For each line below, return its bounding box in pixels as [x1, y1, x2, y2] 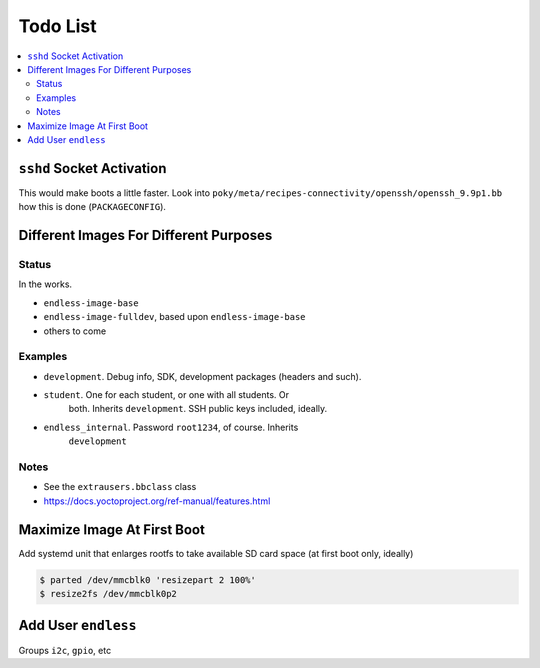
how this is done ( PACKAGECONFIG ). [18, 201, 167, 213]
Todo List [18, 15, 97, 37]
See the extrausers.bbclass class [43, 481, 197, 493]
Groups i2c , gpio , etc [18, 644, 112, 656]
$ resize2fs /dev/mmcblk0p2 [39, 588, 177, 600]
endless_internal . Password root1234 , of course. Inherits [43, 421, 299, 433]
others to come [43, 325, 107, 337]
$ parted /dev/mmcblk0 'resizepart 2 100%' [39, 574, 257, 585]
